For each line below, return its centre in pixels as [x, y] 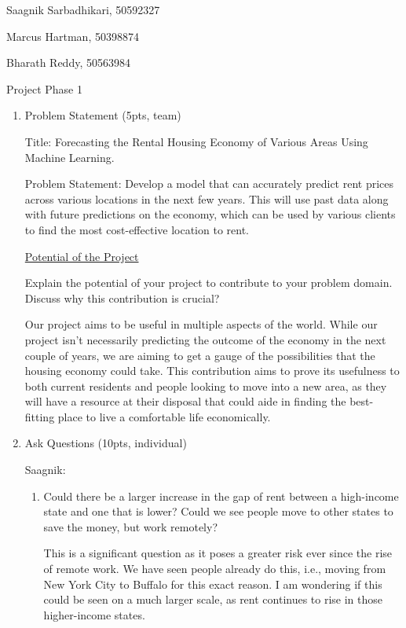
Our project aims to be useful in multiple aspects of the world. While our [201, 324]
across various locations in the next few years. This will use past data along [207, 198]
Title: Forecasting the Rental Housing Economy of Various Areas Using [196, 141]
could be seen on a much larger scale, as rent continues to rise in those [213, 599]
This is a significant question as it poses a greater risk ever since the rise [218, 553]
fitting [40, 416]
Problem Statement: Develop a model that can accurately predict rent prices [209, 184]
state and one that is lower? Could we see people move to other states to [218, 511]
